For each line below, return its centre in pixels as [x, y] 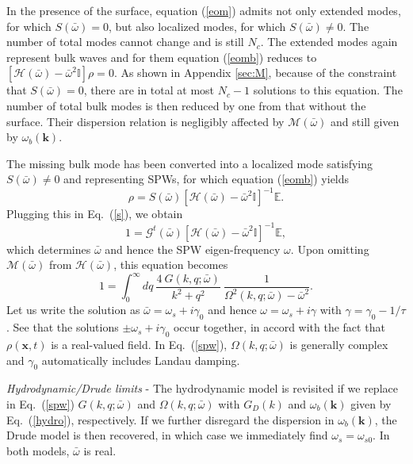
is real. [100, 450]
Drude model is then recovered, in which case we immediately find [167, 435]
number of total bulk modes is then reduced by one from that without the [186, 105]
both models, [38, 450]
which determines [49, 249]
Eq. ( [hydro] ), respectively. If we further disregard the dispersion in [170, 419]
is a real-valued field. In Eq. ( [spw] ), [139, 344]
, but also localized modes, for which [197, 26]
